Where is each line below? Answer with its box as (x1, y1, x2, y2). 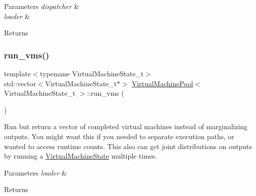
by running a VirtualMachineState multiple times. (4, 151, 157, 161)
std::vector (4, 78, 36, 88)
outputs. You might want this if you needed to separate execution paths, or (4, 131, 235, 141)
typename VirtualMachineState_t (40, 68, 144, 78)
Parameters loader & (4, 167, 67, 178)
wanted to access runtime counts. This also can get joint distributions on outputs (4, 141, 252, 151)
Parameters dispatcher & (4, 1, 79, 11)
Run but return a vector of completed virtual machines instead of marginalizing (4, 121, 248, 132)
